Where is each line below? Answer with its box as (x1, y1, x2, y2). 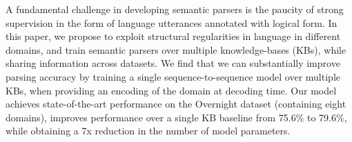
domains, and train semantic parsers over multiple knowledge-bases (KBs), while (6, 42, 346, 57)
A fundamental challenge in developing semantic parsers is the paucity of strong (6, 2, 344, 16)
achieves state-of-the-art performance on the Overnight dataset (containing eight (6, 97, 346, 111)
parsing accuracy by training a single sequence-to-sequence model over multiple (6, 69, 340, 83)
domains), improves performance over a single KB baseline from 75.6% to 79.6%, (6, 110, 347, 124)
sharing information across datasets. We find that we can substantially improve (6, 56, 340, 70)
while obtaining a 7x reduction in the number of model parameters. (6, 123, 291, 138)
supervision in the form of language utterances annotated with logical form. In (6, 15, 338, 30)
